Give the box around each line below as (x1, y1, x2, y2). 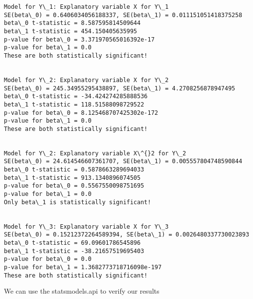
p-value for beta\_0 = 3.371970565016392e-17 (4, 36, 155, 43)
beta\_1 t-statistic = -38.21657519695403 (4, 247, 144, 255)
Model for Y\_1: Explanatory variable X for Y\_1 (4, 3, 169, 10)
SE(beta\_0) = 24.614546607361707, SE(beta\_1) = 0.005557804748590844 (4, 158, 242, 165)
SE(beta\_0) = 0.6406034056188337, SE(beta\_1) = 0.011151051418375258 (4, 11, 242, 19)
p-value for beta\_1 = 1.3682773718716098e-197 (4, 264, 162, 271)
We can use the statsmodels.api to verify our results (4, 286, 160, 296)
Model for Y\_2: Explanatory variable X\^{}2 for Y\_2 (4, 149, 186, 157)
